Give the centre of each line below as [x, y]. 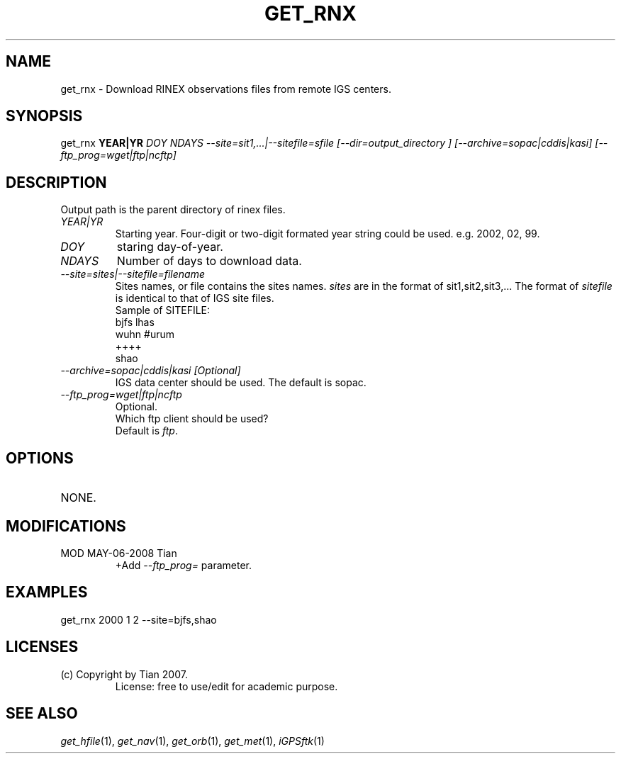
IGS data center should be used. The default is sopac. [241, 383]
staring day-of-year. [170, 247]
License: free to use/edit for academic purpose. [226, 686]
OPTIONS [40, 458]
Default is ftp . [146, 431]
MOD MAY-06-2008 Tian [119, 553]
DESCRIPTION [56, 182]
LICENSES [42, 647]
